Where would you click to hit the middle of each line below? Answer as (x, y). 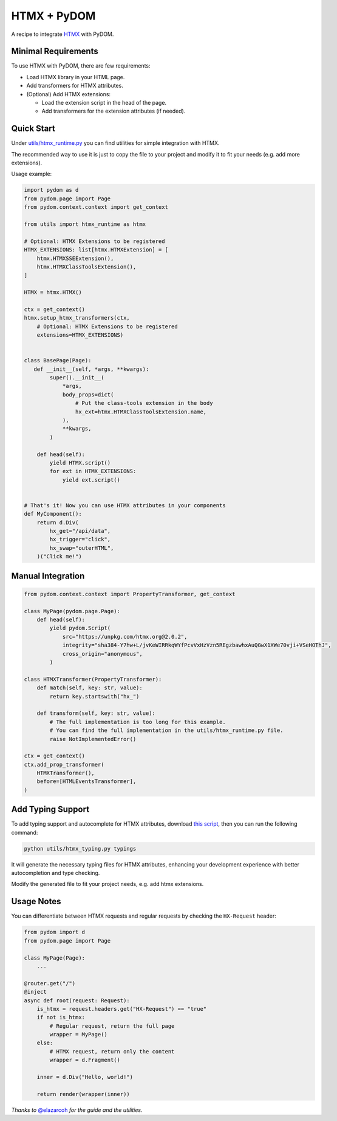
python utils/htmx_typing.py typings (80, 849)
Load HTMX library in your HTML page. (76, 77)
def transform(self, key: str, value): (96, 713)
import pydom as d (51, 190)
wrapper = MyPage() (78, 1035)
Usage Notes (36, 901)
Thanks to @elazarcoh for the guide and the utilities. (77, 1110)
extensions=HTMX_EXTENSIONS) (80, 335)
